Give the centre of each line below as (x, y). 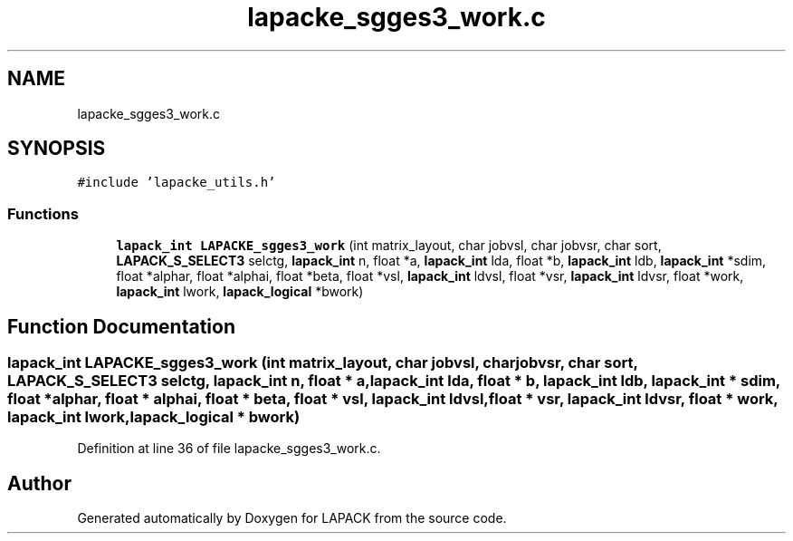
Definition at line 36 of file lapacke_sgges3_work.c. (229, 449)
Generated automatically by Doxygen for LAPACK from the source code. (292, 518)
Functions (43, 213)
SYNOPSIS (57, 149)
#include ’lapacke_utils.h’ (177, 183)
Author (39, 483)
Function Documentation (121, 326)
